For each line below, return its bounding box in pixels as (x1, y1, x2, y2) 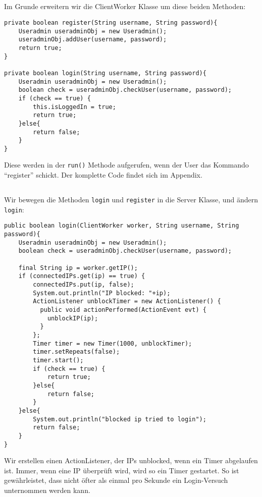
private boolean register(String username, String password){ (4, 19, 218, 26)
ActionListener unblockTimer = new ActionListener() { (33, 298, 221, 305)
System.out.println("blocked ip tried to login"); (33, 415, 206, 423)
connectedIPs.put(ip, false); (33, 281, 134, 289)
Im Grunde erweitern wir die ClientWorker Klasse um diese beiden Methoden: (4, 1, 246, 12)
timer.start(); (33, 356, 84, 364)
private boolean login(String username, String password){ (4, 69, 206, 77)
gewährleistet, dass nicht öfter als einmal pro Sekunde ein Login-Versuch (4, 475, 228, 485)
